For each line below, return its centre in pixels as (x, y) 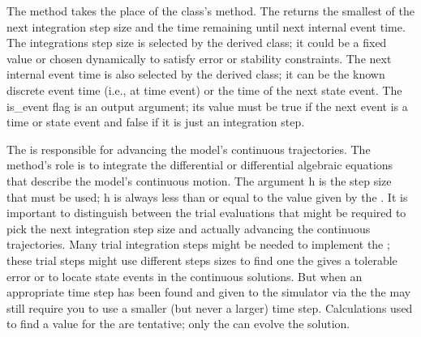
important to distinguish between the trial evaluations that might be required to (206, 213)
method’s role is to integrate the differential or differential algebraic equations (200, 165)
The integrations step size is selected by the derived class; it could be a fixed (197, 43)
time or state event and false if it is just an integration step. (156, 122)
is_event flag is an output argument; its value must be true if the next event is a (207, 106)
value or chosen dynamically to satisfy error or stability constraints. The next (199, 58)
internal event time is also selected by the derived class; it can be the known (196, 74)
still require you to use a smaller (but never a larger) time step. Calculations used (210, 307)
